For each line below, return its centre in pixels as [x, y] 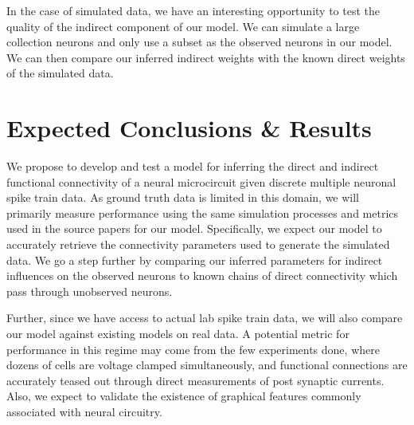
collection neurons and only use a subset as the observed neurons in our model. [199, 42]
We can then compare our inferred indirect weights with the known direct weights [206, 57]
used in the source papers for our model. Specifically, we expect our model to [194, 228]
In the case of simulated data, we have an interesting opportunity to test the [193, 10]
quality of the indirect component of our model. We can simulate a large [183, 26]
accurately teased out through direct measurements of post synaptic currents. [195, 380]
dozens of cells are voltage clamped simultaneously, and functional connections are [207, 365]
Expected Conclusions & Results [189, 128]
